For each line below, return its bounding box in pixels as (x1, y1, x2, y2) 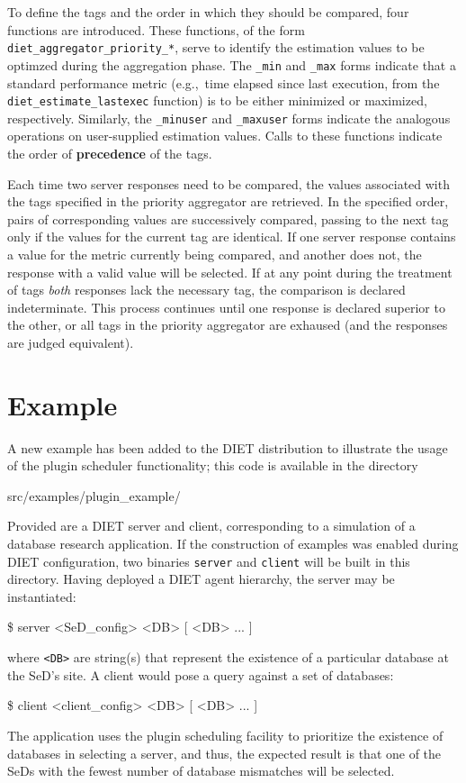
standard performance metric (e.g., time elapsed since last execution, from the (7, 73, 440, 92)
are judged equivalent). (7, 332, 134, 351)
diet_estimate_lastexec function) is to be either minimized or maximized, (7, 91, 427, 110)
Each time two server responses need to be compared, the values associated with (7, 174, 450, 193)
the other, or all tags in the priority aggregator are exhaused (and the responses (7, 315, 448, 334)
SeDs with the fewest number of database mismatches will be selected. (7, 761, 395, 780)
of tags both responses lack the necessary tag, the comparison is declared (7, 280, 406, 299)
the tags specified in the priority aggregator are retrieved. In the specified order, (7, 192, 449, 211)
